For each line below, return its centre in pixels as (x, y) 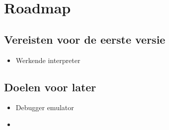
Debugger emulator (45, 107)
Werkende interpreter (48, 60)
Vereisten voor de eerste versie (85, 39)
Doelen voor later (50, 87)
